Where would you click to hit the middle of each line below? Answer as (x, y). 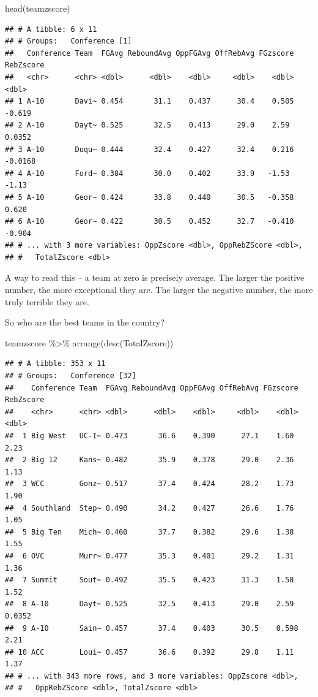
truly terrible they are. (47, 301)
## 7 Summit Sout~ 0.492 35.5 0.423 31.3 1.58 (150, 580)
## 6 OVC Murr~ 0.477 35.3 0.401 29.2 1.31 (150, 556)
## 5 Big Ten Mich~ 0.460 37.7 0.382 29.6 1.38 (150, 532)
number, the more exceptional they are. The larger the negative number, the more (159, 290)
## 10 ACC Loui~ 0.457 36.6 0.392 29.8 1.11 (150, 652)
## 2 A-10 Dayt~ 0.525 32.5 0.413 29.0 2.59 (147, 125)
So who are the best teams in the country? (85, 322)
